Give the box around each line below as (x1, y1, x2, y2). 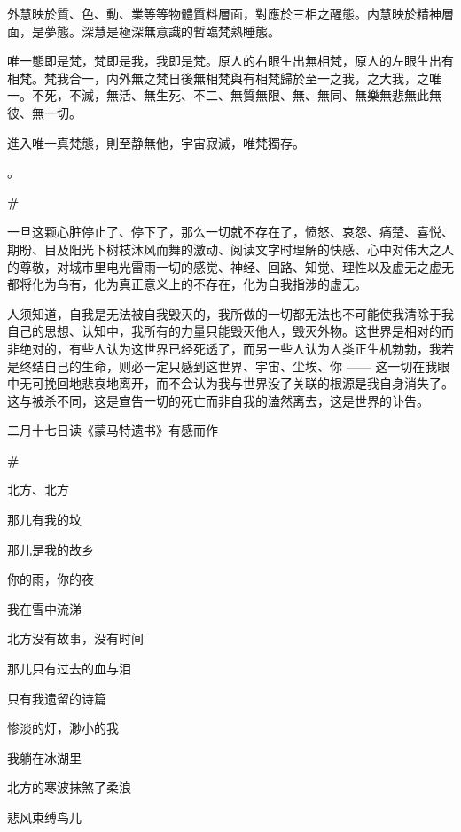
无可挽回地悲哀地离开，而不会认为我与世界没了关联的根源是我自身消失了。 (19, 374, 454, 393)
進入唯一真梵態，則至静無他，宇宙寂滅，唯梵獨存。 (7, 133, 305, 152)
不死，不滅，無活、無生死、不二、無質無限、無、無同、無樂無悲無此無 (31, 86, 441, 105)
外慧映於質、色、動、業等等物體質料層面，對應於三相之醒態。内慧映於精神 (7, 4, 441, 22)
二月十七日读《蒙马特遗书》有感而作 (7, 421, 218, 439)
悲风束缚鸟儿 (7, 808, 82, 826)
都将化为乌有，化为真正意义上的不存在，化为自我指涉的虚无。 (7, 275, 367, 293)
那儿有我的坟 (7, 510, 82, 529)
